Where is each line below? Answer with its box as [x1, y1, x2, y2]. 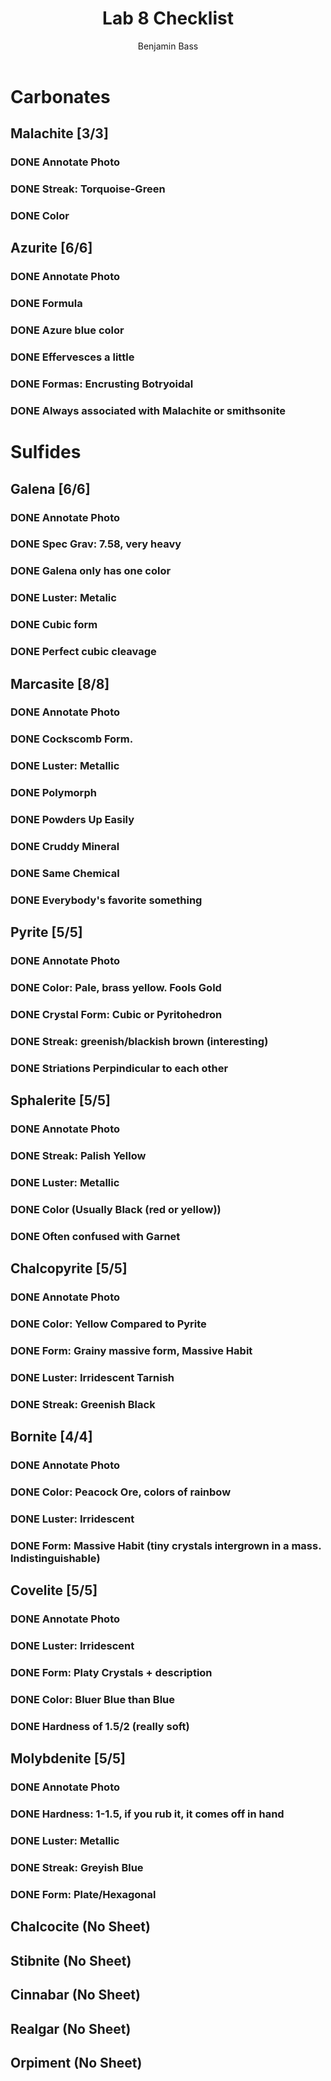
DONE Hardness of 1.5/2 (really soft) [10, 1719, 190, 1733]
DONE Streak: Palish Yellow [10, 1149, 147, 1163]
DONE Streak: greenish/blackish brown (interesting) [10, 1034, 269, 1048]
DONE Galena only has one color [10, 564, 172, 578]
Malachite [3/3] [10, 125, 109, 142]
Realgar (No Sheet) [10, 2020, 132, 2037]
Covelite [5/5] [10, 1582, 98, 1599]
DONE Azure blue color [10, 323, 125, 337]
